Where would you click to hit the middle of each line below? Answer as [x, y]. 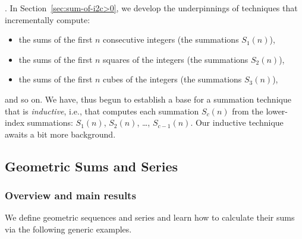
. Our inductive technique [237, 122]
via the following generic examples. [68, 229]
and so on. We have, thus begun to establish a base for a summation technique [148, 99]
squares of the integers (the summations [176, 59]
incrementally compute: [48, 19]
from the [248, 111]
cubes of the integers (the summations [172, 79]
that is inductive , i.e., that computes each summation [102, 111]
